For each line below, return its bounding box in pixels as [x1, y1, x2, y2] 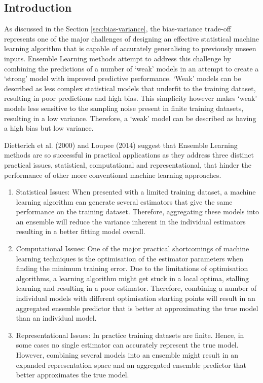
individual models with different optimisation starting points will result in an [16, 293, 255, 303]
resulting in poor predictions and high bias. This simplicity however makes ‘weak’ [4, 93, 257, 103]
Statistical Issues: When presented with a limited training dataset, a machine [16, 186, 256, 197]
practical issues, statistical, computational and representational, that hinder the [4, 159, 251, 170]
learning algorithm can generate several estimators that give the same [16, 196, 233, 207]
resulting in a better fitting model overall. [16, 226, 145, 237]
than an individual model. [16, 313, 97, 323]
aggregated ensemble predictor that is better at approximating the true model [16, 302, 258, 313]
